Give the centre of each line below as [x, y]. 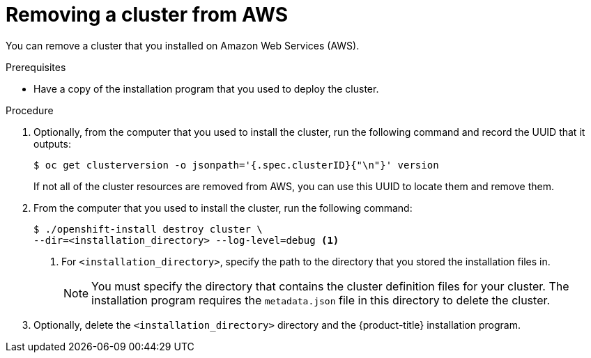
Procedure [30, 110]
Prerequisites [36, 67]
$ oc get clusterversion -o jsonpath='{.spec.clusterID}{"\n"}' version [236, 165]
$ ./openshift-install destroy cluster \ [148, 229]
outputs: [52, 143]
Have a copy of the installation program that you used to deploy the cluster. [206, 88]
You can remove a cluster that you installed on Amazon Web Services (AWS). [183, 45]
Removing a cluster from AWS [147, 15]
